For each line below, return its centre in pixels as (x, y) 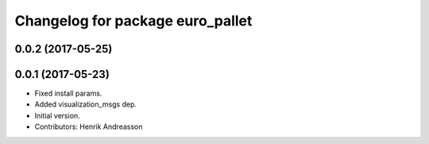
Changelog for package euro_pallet (133, 21)
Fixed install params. (68, 93)
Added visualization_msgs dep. (86, 104)
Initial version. (58, 115)
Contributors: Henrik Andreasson (89, 126)
